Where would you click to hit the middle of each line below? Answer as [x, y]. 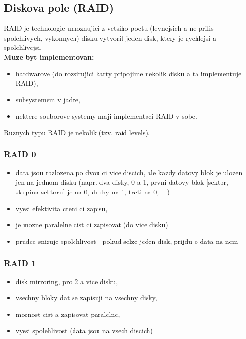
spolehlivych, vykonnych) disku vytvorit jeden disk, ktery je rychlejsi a [110, 37]
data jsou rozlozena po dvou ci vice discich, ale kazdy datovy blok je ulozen [129, 172]
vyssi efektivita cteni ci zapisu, [61, 208]
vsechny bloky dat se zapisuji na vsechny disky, [86, 298]
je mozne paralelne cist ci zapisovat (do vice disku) [92, 225]
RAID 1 [20, 263]
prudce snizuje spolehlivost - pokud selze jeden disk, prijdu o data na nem [127, 241]
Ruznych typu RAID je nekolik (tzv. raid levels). [77, 132]
